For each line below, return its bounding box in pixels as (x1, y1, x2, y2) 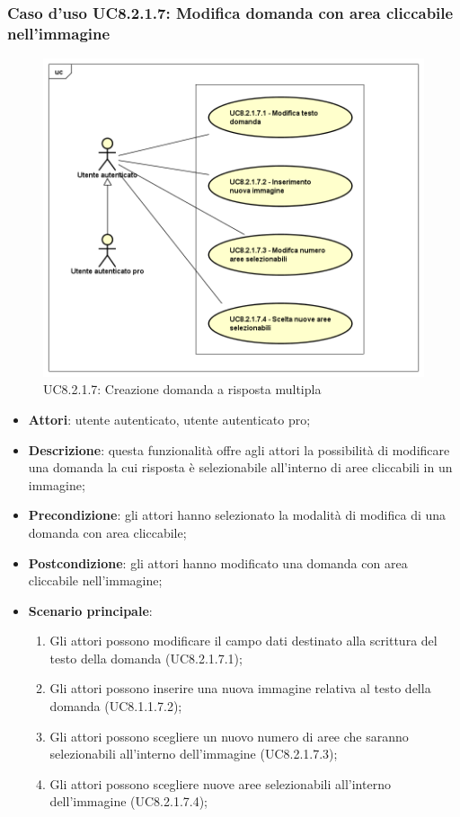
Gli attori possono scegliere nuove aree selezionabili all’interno (49, 774, 391, 793)
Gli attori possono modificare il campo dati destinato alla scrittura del (49, 631, 438, 650)
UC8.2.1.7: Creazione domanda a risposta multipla (43, 380, 322, 399)
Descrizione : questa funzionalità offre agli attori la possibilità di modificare (28, 440, 450, 459)
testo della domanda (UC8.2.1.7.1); (49, 648, 243, 667)
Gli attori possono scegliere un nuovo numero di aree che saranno (49, 726, 409, 745)
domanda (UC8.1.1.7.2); (49, 697, 182, 716)
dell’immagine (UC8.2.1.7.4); (49, 792, 208, 811)
